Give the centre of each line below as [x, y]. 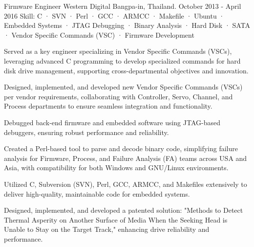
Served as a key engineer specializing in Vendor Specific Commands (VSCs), [118, 51]
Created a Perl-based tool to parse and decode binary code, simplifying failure [121, 148]
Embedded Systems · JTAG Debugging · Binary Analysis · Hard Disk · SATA [127, 25]
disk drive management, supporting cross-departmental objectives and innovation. [126, 70]
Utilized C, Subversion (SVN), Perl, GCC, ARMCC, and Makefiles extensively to [126, 184]
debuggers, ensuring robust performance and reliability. [86, 132]
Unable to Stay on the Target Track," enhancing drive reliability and [107, 229]
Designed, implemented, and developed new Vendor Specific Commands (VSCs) [123, 87]
